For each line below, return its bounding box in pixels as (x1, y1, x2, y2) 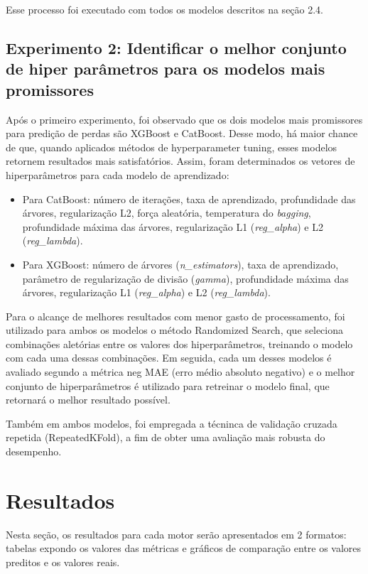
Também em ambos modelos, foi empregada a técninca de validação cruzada (6, 416, 337, 430)
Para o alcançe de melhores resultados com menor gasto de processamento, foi (6, 308, 345, 323)
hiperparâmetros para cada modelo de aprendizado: (6, 167, 229, 182)
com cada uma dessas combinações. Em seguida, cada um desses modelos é (6, 350, 332, 365)
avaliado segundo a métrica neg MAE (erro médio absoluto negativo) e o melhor (6, 364, 355, 379)
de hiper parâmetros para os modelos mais (6, 58, 325, 80)
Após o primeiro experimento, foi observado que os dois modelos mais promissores (6, 112, 363, 126)
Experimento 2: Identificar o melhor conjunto (6, 36, 347, 58)
